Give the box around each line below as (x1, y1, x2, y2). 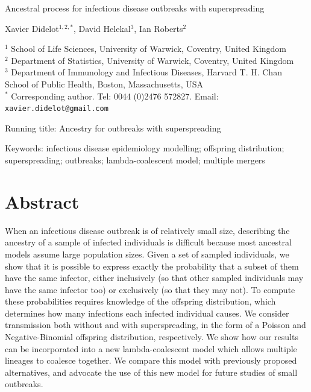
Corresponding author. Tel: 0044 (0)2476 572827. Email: (11, 89, 219, 102)
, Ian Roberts (134, 22, 183, 34)
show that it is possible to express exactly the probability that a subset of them (5, 259, 299, 272)
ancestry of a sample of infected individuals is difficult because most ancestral (5, 236, 292, 248)
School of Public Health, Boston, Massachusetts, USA (5, 77, 203, 90)
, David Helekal (73, 22, 131, 34)
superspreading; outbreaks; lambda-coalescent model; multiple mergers (5, 154, 265, 166)
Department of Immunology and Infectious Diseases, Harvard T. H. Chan (11, 66, 282, 78)
